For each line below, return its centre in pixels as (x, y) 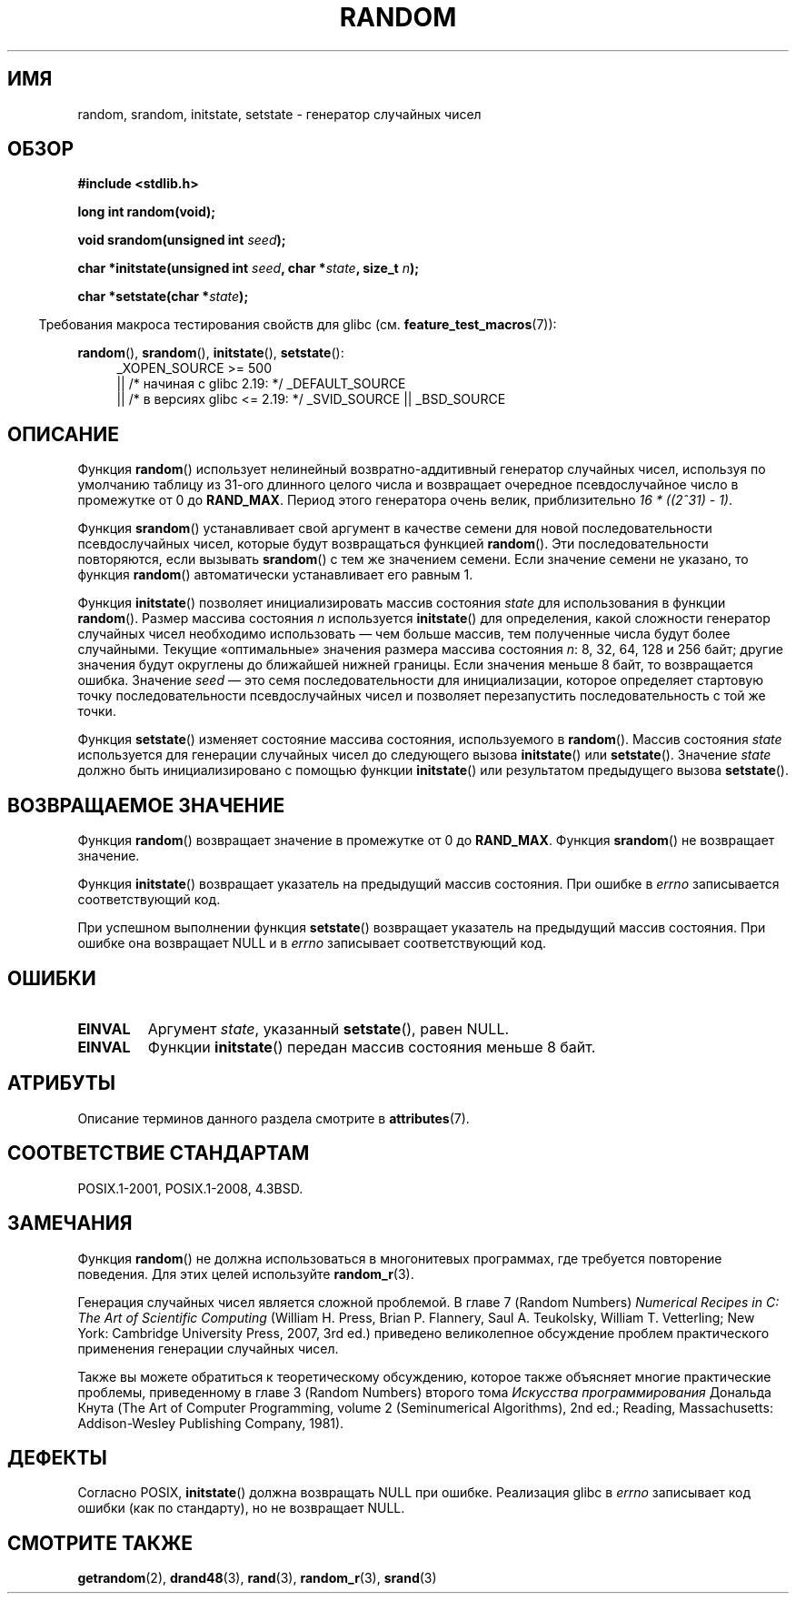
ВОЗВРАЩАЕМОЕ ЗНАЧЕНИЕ (146, 805)
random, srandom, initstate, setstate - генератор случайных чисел (279, 114)
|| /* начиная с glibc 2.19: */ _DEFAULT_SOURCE (261, 384)
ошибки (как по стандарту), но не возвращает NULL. (241, 1508)
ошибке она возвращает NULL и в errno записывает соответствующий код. (312, 943)
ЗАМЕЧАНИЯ (70, 1223)
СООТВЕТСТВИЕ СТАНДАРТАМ (159, 1153)
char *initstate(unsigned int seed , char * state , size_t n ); (249, 268)
